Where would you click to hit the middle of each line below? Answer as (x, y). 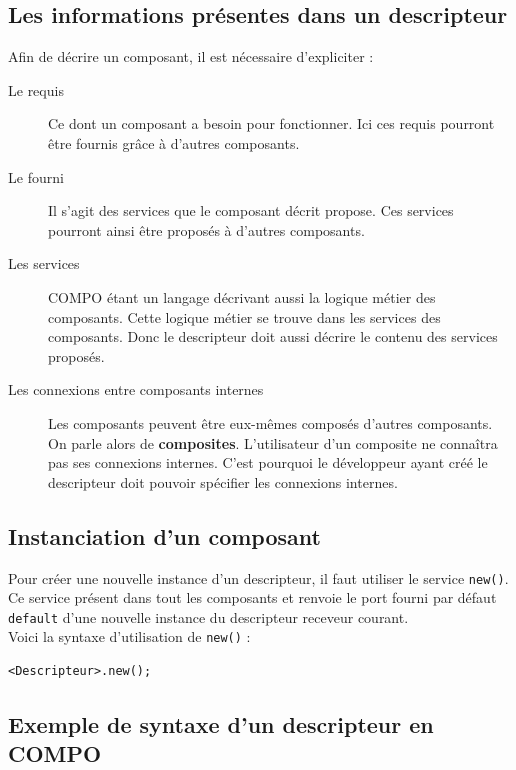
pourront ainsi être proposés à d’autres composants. (206, 229)
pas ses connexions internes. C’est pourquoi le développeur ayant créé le (268, 462)
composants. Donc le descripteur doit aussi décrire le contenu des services (273, 336)
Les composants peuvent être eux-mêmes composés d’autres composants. (270, 422)
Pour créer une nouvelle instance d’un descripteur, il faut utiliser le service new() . (258, 577)
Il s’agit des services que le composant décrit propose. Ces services (251, 210)
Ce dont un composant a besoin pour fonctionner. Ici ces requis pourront (271, 123)
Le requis (36, 89)
